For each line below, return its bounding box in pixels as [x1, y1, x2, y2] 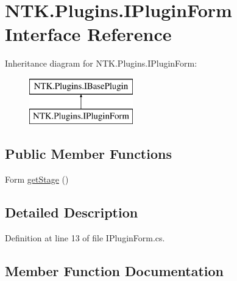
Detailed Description [5, 203, 138, 222]
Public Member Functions [5, 144, 172, 163]
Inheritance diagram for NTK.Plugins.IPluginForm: [5, 57, 197, 70]
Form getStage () [5, 173, 69, 186]
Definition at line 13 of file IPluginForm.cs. [5, 232, 165, 244]
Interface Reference [5, 21, 172, 46]
